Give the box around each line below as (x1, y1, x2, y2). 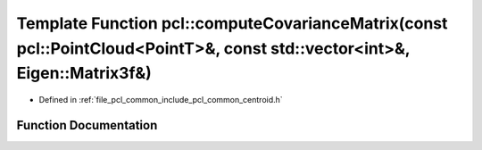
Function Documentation (16, 117, 158, 133)
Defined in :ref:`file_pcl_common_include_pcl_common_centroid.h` (38, 95, 283, 105)
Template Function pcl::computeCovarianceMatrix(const (16, 13, 448, 33)
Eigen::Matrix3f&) (16, 63, 152, 84)
